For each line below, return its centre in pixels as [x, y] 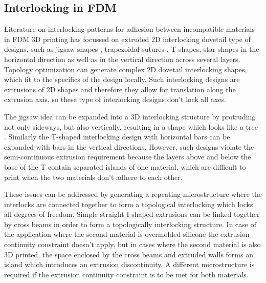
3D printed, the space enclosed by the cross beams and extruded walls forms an [129, 254]
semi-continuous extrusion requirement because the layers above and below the [128, 157]
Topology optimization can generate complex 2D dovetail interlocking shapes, [126, 69]
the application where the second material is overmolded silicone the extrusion [127, 234]
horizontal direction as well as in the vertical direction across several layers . [122, 59]
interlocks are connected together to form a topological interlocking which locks [129, 204]
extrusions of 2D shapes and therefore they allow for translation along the [120, 89]
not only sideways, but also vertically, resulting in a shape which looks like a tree [131, 126]
